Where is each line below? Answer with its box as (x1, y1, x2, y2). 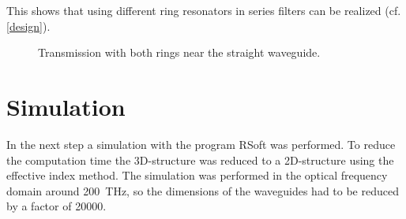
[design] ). (6, 17, 51, 34)
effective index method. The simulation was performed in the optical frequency (6, 167, 388, 184)
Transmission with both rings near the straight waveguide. (38, 44, 321, 61)
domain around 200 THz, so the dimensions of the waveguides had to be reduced (6, 182, 399, 199)
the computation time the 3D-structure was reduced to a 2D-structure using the (6, 151, 394, 168)
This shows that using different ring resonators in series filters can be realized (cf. (6, 2, 401, 18)
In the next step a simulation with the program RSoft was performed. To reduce (6, 135, 396, 152)
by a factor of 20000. (6, 198, 107, 214)
